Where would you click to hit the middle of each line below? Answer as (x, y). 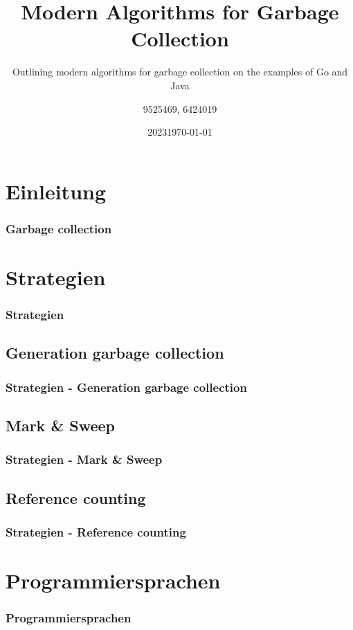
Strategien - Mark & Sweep (84, 459)
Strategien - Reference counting (96, 531)
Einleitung (56, 191)
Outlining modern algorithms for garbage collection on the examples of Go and (180, 72)
